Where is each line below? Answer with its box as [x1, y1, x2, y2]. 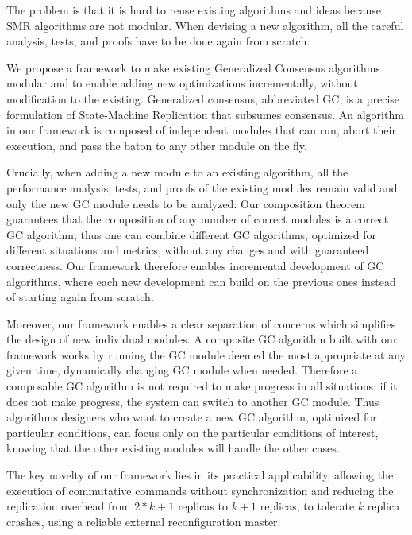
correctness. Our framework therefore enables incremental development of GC [6, 257, 384, 273]
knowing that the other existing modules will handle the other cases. [6, 440, 340, 456]
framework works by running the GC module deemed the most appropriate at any [6, 346, 406, 362]
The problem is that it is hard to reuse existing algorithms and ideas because [6, 2, 382, 17]
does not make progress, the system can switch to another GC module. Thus [6, 393, 379, 409]
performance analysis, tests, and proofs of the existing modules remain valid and [6, 179, 398, 196]
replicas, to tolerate [260, 498, 355, 514]
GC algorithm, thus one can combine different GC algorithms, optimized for [6, 226, 377, 242]
